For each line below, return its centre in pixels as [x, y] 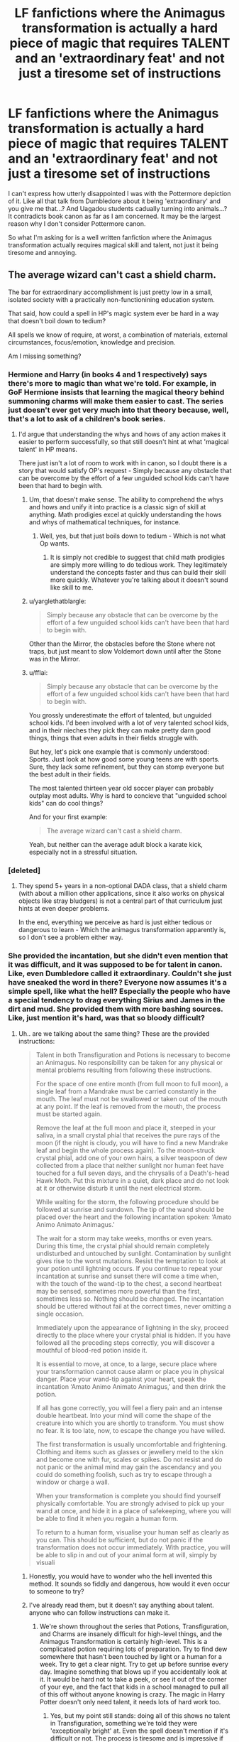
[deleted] [24, 870]
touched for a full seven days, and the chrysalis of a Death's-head [133, 1173]
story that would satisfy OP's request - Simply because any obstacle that [125, 471]
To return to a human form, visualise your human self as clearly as [133, 1532]
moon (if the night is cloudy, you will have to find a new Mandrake [132, 1142]
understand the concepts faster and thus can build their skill [138, 573]
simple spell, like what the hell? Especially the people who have [119, 991]
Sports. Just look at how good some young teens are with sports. [124, 759]
